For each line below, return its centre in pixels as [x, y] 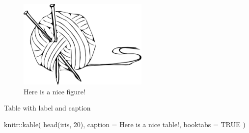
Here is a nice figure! [55, 91]
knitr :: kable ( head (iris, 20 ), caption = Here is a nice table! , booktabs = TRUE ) [125, 124]
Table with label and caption [47, 108]
